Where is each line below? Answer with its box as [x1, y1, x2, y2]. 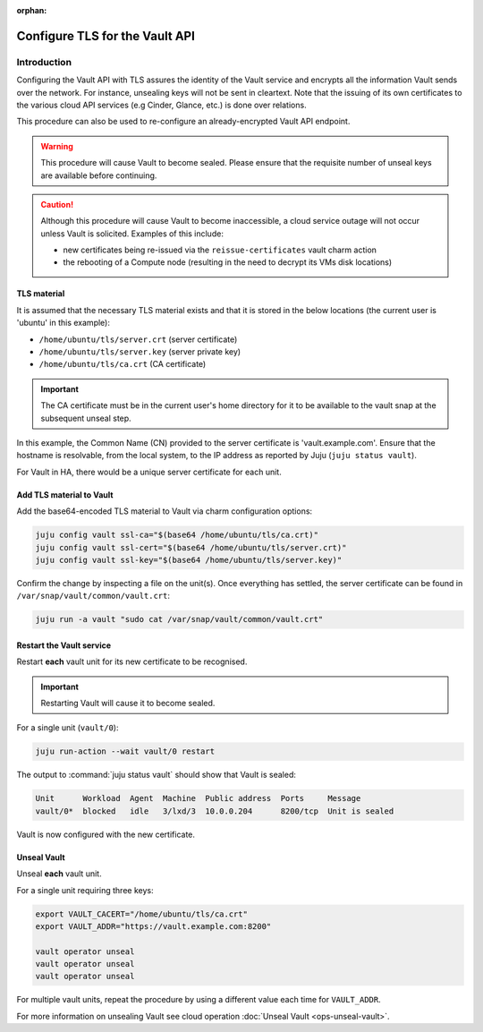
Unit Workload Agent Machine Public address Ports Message [35, 793, 361, 804]
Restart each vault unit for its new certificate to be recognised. [16, 656, 248, 667]
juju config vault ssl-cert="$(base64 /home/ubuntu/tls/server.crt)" [35, 542, 347, 552]
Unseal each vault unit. [16, 868, 102, 879]
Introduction [16, 55, 72, 68]
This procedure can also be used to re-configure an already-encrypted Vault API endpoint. [16, 116, 351, 127]
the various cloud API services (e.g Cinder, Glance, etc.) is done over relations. [16, 99, 308, 110]
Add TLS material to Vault [16, 489, 114, 500]
